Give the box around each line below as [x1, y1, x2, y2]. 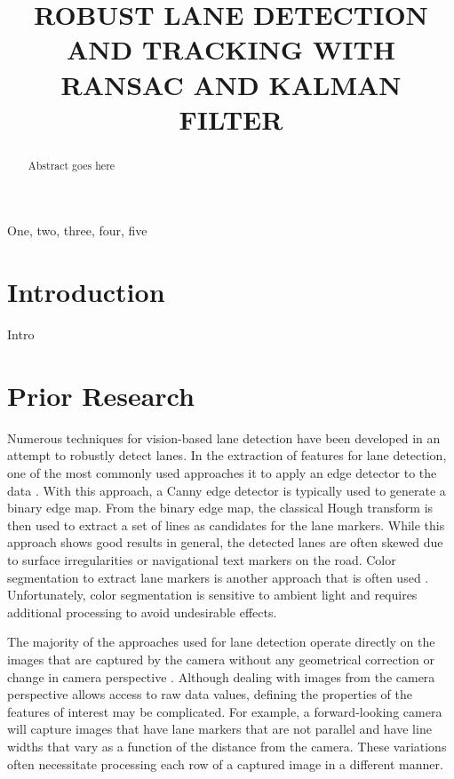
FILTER [179, 100, 283, 137]
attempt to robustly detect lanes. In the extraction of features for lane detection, [7, 446, 447, 465]
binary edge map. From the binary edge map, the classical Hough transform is [7, 498, 434, 517]
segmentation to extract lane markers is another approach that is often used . [7, 568, 429, 586]
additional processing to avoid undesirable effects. [7, 602, 277, 621]
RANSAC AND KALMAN [60, 66, 402, 102]
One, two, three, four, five [7, 221, 147, 240]
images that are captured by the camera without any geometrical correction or [7, 649, 434, 668]
